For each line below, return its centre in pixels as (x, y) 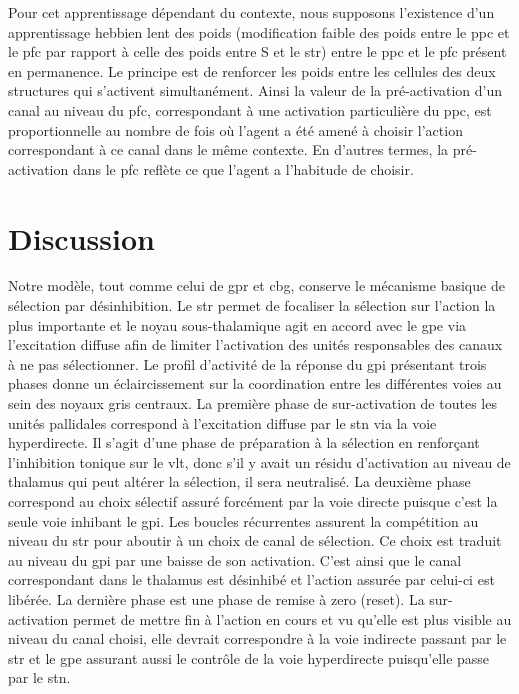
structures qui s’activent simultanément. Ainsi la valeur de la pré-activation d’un (255, 90)
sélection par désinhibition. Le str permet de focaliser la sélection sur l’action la (252, 305)
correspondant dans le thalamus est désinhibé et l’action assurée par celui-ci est (251, 579)
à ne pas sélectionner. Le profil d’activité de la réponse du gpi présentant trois (247, 363)
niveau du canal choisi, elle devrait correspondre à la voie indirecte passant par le (257, 638)
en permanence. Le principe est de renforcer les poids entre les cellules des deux (252, 70)
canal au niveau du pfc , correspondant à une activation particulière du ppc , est (250, 109)
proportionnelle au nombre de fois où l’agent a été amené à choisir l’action (235, 129)
